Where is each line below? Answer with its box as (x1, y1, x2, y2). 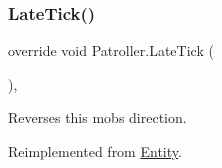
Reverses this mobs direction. (8, 107, 187, 128)
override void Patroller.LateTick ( (8, 40, 214, 61)
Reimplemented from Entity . (8, 141, 182, 161)
